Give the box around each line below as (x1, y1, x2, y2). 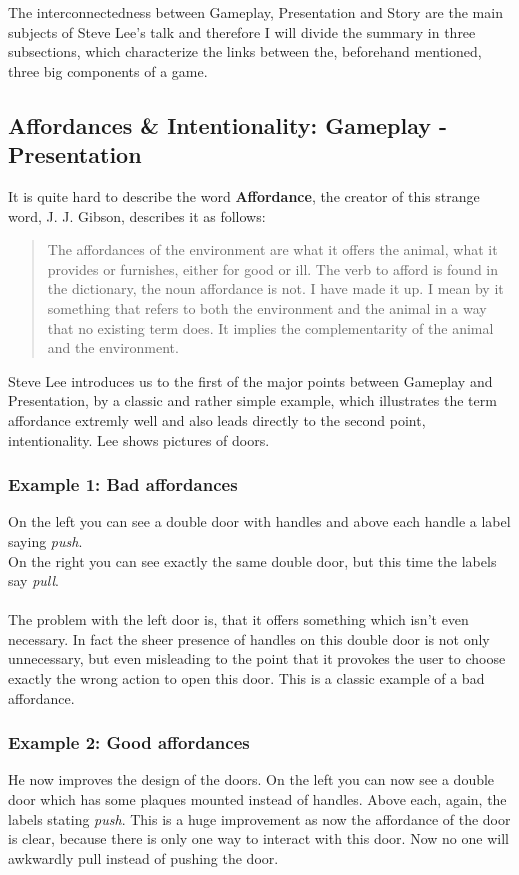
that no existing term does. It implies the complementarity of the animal (47, 317, 494, 338)
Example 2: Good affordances (8, 730, 250, 755)
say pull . (8, 570, 60, 591)
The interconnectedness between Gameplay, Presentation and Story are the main (8, 2, 503, 22)
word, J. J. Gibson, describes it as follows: (8, 205, 266, 226)
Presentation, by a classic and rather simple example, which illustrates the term (8, 390, 497, 411)
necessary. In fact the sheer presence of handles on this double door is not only (8, 628, 490, 649)
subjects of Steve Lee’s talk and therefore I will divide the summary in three (8, 21, 476, 42)
